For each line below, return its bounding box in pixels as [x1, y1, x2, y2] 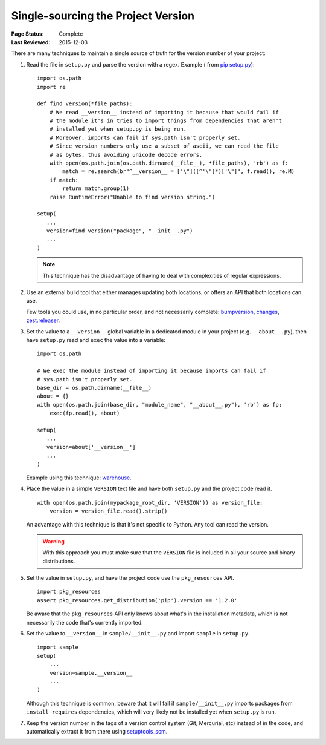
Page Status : [11, 30, 45, 38]
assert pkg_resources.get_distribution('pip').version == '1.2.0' [37, 597, 238, 603]
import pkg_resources [37, 588, 101, 596]
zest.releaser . [26, 317, 60, 324]
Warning [42, 537, 65, 545]
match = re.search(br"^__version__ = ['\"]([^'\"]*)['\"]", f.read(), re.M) [62, 168, 295, 175]
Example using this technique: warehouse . [26, 474, 132, 481]
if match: [49, 176, 78, 183]
